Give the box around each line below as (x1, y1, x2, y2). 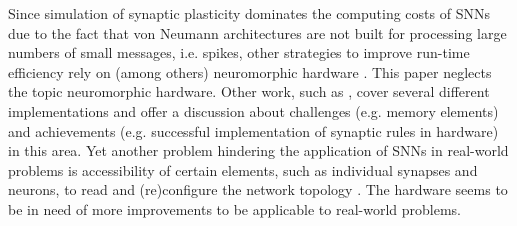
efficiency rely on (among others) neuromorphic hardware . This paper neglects (8, 61, 492, 82)
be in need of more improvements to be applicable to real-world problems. (8, 198, 461, 219)
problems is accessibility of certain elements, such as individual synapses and (8, 159, 478, 180)
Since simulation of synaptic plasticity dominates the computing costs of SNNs (8, 3, 490, 23)
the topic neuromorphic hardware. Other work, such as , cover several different (8, 81, 490, 102)
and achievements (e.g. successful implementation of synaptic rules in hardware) (8, 120, 499, 141)
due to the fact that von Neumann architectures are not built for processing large (8, 22, 507, 43)
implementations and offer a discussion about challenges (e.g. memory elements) (8, 100, 499, 121)
